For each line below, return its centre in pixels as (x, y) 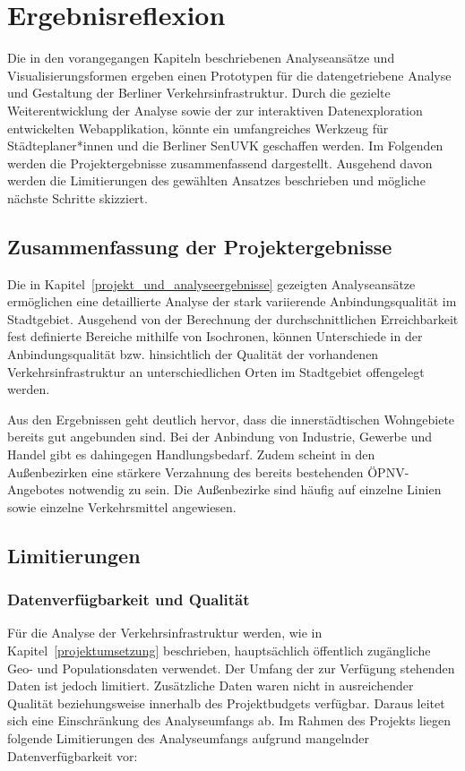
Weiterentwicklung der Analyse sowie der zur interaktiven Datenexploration (215, 110)
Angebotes (36, 489)
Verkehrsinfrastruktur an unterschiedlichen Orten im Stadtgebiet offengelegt (216, 371)
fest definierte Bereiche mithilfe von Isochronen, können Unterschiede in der (215, 336)
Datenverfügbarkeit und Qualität (129, 600)
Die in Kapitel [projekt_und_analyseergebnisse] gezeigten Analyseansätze (211, 283)
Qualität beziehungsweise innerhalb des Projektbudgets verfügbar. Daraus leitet (226, 702)
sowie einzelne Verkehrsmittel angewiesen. (122, 506)
